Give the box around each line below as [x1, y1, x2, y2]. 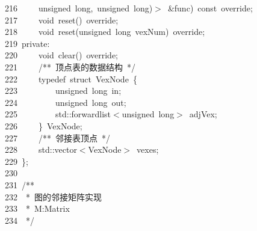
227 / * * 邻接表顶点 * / [5, 131, 110, 144]
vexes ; [137, 143, 159, 156]
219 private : [5, 37, 50, 49]
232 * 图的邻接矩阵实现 [5, 190, 102, 203]
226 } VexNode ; [5, 119, 82, 132]
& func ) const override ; [167, 2, 253, 14]
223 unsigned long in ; [5, 84, 122, 97]
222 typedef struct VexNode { [5, 72, 137, 85]
